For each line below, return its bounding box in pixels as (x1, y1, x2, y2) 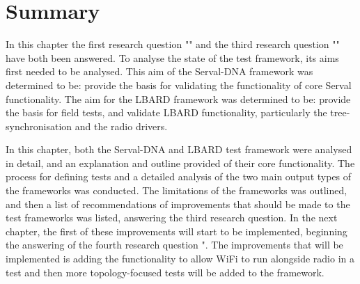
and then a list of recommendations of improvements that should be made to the (6, 196, 350, 211)
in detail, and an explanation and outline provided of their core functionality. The (6, 155, 355, 170)
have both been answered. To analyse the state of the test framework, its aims (6, 50, 339, 65)
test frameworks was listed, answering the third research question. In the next (6, 210, 338, 225)
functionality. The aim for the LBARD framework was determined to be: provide (6, 91, 351, 106)
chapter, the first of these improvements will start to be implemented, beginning (6, 223, 347, 238)
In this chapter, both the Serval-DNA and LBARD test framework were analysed (6, 142, 352, 157)
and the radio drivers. (75, 118, 168, 133)
